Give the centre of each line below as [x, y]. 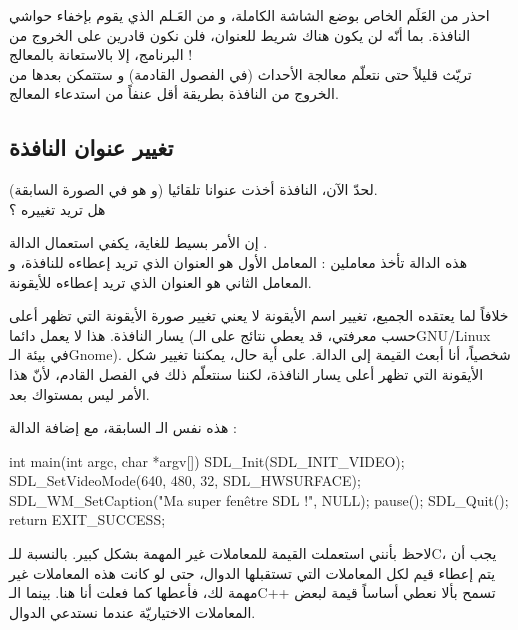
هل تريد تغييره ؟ [57, 208]
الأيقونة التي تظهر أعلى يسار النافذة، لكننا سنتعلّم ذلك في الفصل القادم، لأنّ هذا [246, 373]
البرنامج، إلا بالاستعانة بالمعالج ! [101, 54]
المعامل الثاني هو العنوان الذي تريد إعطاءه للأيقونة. [160, 281]
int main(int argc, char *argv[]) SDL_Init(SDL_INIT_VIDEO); [207, 460]
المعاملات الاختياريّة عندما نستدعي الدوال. [132, 611]
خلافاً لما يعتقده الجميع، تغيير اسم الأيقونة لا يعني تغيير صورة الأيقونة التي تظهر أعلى [259, 315]
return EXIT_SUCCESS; [87, 519]
